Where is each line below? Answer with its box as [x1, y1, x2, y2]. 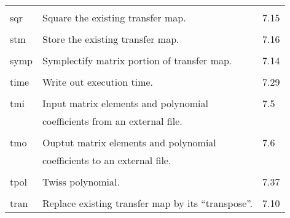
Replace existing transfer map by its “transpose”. [42, 196, 253, 210]
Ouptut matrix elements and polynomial [42, 135, 216, 149]
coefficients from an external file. [42, 114, 182, 128]
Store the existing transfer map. [42, 32, 179, 46]
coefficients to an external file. [42, 153, 171, 167]
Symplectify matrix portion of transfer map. [42, 53, 232, 67]
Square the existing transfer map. [42, 10, 186, 24]
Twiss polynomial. [42, 175, 120, 189]
